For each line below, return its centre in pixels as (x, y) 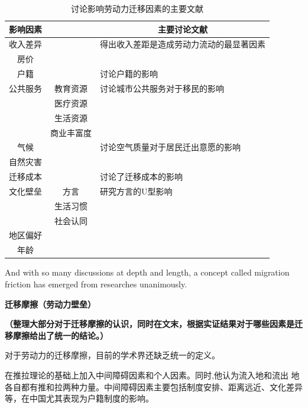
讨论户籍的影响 (129, 74)
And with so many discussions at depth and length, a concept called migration (147, 272)
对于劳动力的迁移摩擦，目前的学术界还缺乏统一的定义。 (112, 355)
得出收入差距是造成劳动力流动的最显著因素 (183, 44)
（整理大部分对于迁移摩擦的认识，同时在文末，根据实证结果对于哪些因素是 (150, 324)
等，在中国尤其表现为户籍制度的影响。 (79, 398)
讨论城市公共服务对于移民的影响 (162, 88)
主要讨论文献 (183, 29)
